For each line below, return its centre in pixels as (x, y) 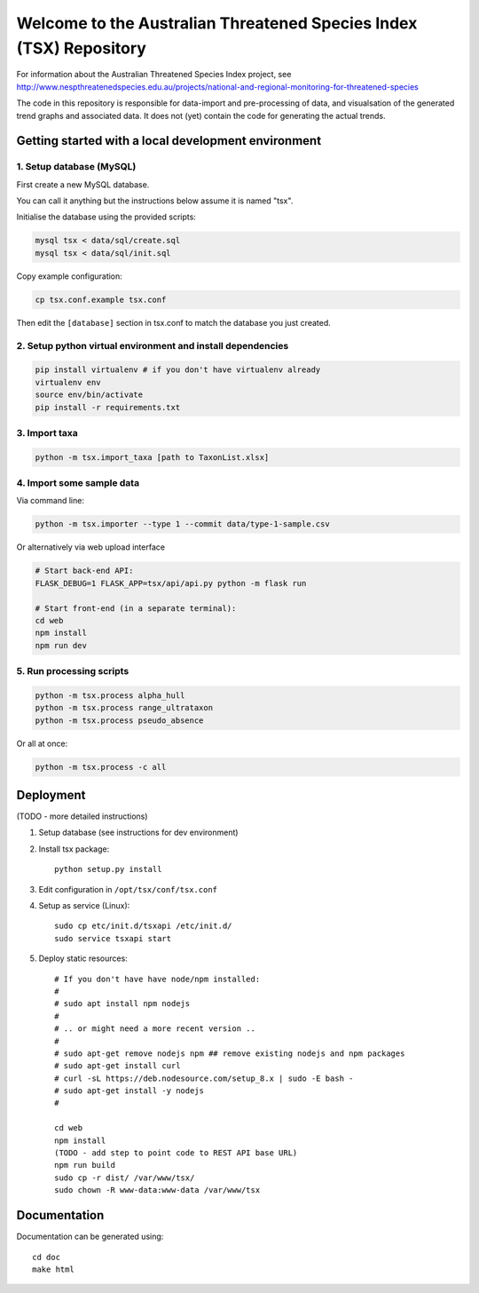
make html (53, 1269)
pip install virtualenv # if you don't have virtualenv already (178, 370)
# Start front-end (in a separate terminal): (136, 608)
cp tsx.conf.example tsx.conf (101, 299)
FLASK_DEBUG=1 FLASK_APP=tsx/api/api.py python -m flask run (171, 583)
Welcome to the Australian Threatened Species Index (217, 23)
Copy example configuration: (70, 276)
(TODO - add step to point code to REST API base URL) (176, 1153)
